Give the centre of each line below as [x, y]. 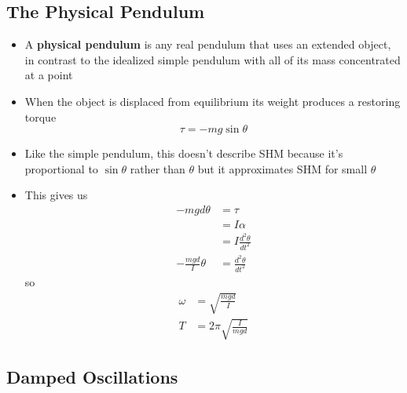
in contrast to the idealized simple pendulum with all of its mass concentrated [213, 59]
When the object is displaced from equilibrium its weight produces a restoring [213, 101]
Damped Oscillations [92, 377]
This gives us [56, 195]
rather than [158, 168]
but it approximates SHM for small [282, 168]
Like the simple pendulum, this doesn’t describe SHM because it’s [184, 153]
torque [40, 116]
